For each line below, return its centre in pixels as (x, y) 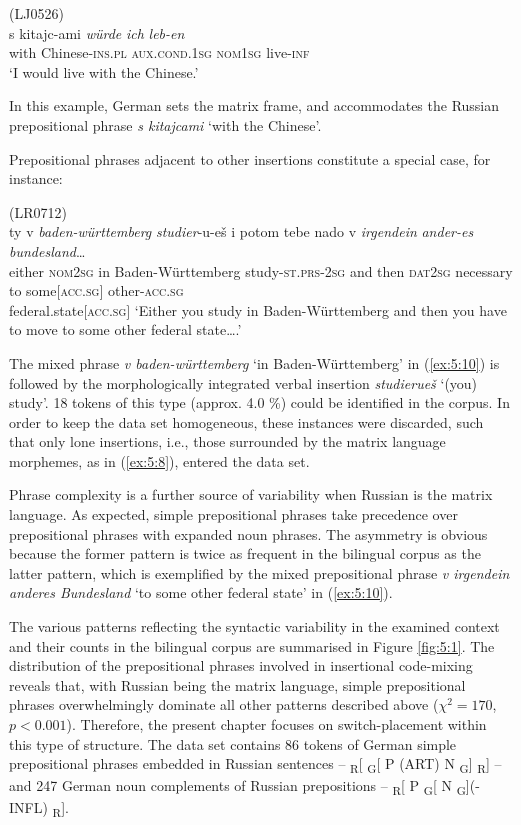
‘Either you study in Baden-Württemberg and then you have (320, 309)
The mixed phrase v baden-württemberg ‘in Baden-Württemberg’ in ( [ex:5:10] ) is (254, 362)
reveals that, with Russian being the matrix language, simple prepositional (237, 684)
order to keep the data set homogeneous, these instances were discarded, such (246, 421)
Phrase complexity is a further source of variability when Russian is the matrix (251, 494)
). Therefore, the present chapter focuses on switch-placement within (276, 724)
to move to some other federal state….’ (125, 329)
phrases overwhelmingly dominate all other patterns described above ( (224, 704)
